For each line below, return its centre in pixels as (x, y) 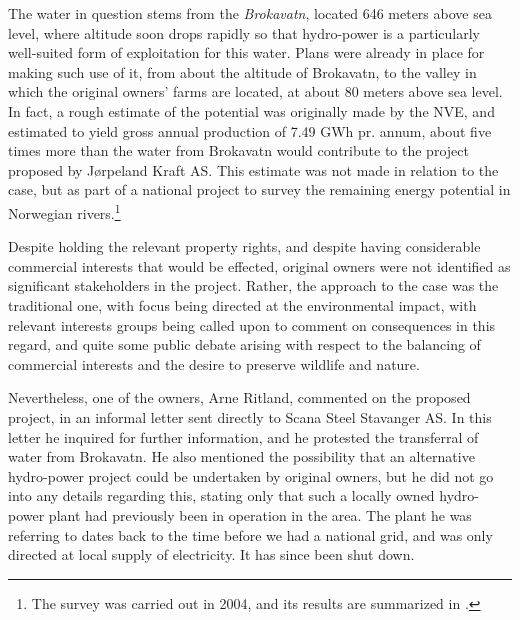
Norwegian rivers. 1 (64, 211)
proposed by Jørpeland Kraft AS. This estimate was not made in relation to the (253, 169)
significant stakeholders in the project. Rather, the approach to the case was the (253, 285)
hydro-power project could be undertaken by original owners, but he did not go (251, 475)
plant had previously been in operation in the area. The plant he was (260, 514)
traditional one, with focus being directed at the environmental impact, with (242, 304)
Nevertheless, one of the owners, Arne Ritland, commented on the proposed (239, 397)
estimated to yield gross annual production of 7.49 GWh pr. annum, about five (250, 130)
